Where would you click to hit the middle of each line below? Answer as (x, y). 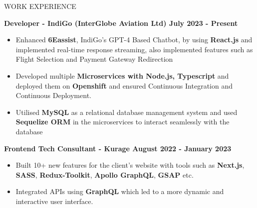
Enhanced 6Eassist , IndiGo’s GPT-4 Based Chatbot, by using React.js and (134, 40)
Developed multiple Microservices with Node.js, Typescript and (122, 75)
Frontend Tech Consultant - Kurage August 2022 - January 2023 (118, 148)
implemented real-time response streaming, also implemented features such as (134, 49)
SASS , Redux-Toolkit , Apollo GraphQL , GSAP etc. (105, 174)
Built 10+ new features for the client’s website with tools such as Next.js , (130, 165)
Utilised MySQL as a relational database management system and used (127, 112)
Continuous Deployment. (53, 95)
